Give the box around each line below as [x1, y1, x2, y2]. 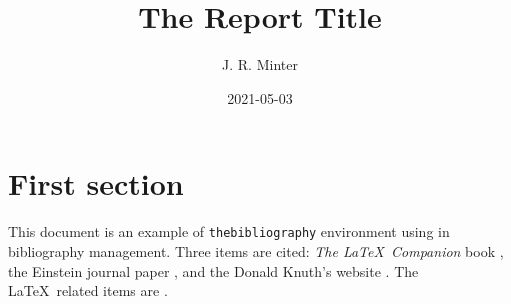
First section [8, 163, 184, 204]
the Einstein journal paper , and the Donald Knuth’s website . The [8, 260, 419, 281]
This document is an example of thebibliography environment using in [8, 221, 450, 242]
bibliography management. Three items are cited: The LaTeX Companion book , [8, 240, 504, 261]
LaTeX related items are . [8, 280, 168, 301]
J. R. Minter [222, 54, 298, 75]
